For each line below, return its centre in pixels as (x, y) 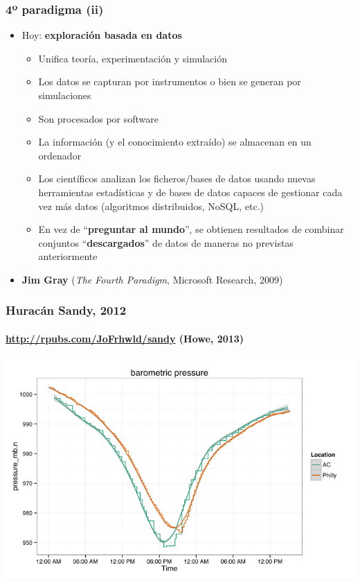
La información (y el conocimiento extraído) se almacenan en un (175, 142)
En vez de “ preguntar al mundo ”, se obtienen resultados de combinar (191, 229)
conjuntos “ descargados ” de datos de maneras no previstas (166, 242)
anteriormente (68, 256)
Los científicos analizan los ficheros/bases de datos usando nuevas (177, 179)
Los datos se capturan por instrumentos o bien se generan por (170, 81)
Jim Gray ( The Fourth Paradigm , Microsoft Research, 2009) (152, 279)
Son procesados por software (98, 118)
